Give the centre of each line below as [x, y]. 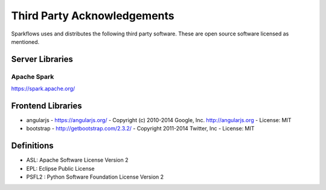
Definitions [32, 146]
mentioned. [25, 41]
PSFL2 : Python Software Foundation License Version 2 [95, 177]
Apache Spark [33, 76]
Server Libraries [42, 59]
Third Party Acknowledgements [93, 16]
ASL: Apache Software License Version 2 [77, 160]
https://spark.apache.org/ [43, 89]
